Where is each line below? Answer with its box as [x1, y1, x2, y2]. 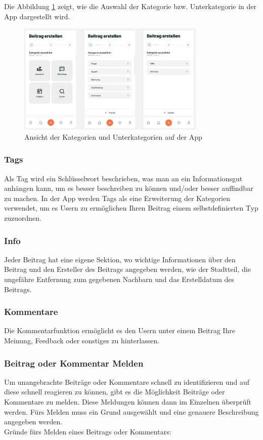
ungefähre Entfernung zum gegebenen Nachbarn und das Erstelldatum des [4, 274, 235, 285]
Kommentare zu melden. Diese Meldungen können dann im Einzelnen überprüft [4, 396, 252, 407]
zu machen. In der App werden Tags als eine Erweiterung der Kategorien [4, 192, 231, 203]
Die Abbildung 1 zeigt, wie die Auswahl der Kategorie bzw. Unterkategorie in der [4, 1, 257, 11]
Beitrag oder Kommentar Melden [4, 356, 144, 369]
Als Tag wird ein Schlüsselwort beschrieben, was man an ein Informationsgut [4, 173, 243, 183]
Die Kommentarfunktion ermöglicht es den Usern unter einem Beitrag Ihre [4, 325, 235, 336]
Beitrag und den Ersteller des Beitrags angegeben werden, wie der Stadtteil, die [4, 264, 251, 274]
